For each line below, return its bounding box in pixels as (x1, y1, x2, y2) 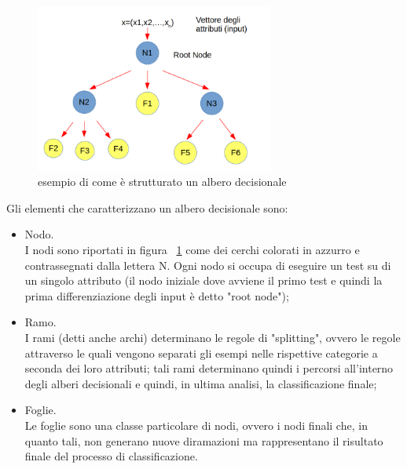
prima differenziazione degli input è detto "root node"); (24, 287, 289, 304)
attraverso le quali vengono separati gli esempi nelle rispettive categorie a (24, 344, 378, 361)
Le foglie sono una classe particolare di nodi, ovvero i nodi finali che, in (24, 416, 368, 433)
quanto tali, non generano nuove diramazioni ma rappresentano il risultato (24, 432, 383, 449)
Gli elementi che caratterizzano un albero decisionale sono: (6, 199, 288, 216)
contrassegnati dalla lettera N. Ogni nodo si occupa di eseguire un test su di (24, 256, 391, 273)
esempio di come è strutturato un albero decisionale (38, 173, 287, 190)
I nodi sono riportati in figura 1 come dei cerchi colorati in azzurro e (24, 242, 360, 258)
